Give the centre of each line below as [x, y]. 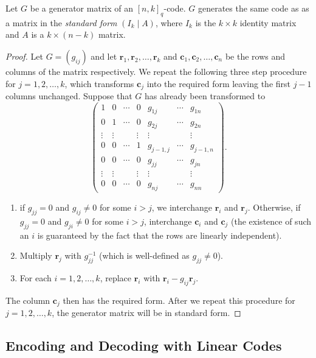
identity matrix [268, 22]
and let [104, 56]
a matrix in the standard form [61, 22]
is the [206, 22]
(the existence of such [271, 221]
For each [36, 277]
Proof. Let [24, 56]
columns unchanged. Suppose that [69, 96]
